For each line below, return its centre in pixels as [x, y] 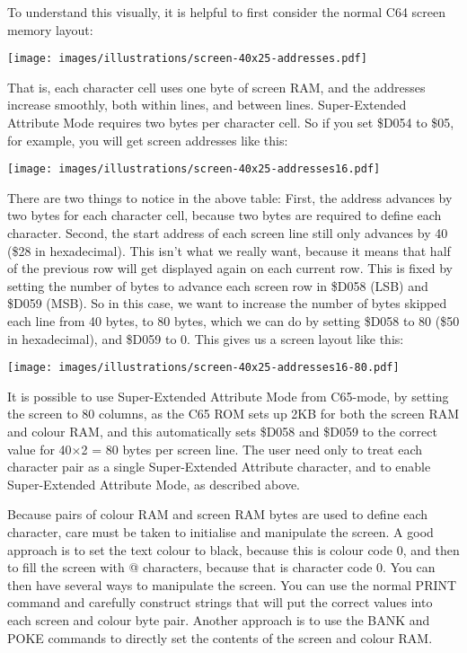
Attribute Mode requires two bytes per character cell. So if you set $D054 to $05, [231, 123]
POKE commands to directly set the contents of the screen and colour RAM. [220, 637]
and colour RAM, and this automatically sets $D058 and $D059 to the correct [222, 432]
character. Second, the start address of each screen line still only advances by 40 [228, 233]
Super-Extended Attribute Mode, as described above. [154, 484]
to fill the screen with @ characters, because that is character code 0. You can [221, 567]
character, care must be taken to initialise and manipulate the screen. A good [220, 532]
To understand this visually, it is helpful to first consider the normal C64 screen [227, 12]
